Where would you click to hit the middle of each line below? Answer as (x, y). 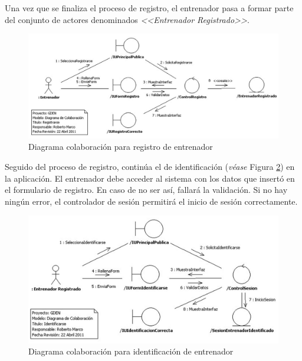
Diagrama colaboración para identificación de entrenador (131, 351)
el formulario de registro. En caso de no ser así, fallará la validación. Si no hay (146, 190)
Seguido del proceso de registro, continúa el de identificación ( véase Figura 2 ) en (150, 166)
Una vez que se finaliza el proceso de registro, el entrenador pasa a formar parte (149, 8)
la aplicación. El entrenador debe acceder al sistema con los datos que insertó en (150, 178)
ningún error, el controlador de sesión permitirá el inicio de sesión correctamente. (151, 201)
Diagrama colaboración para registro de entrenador (121, 147)
